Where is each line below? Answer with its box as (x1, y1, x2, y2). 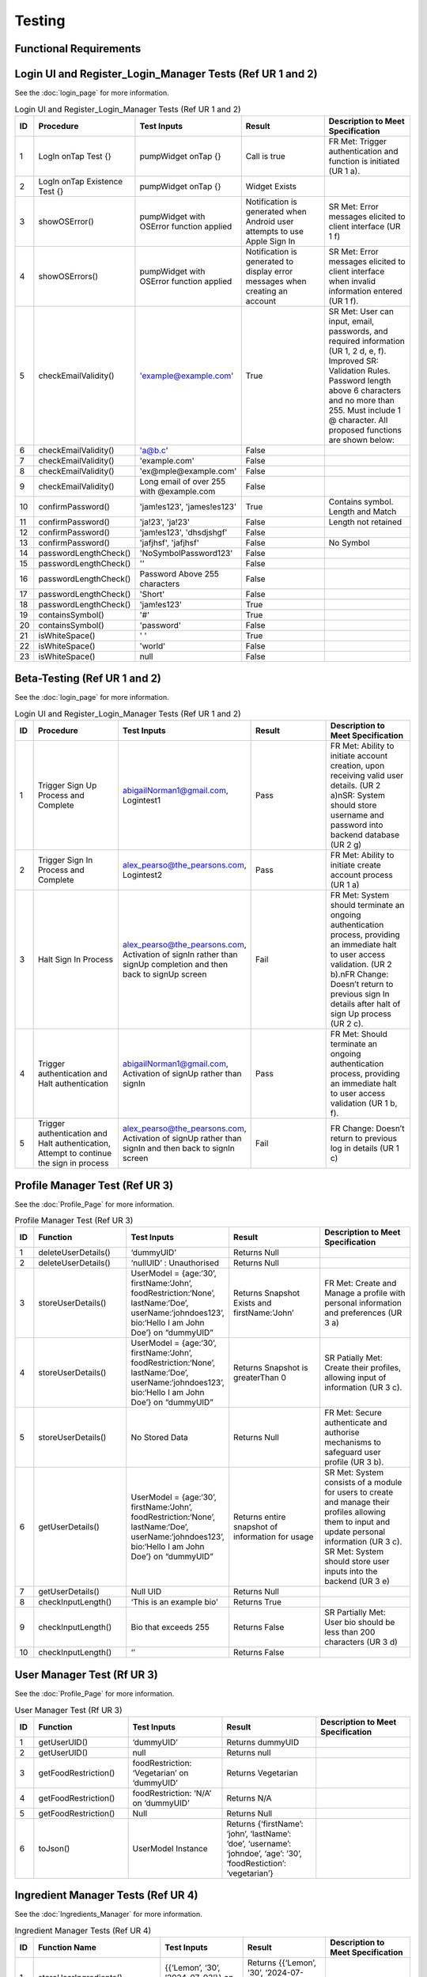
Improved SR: (328, 355, 379, 366)
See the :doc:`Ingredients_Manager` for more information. (14, 1910, 203, 1919)
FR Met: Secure (324, 1408, 383, 1419)
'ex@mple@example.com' (139, 465, 237, 476)
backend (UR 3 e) (324, 1576, 391, 1587)
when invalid (328, 275, 376, 286)
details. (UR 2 (330, 780, 381, 791)
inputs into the (324, 1566, 378, 1577)
